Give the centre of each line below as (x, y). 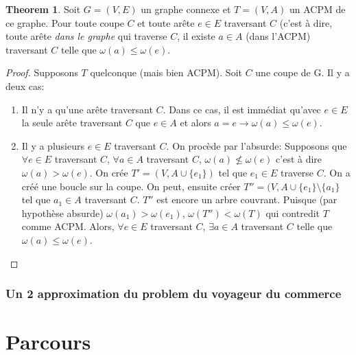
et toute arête (166, 22)
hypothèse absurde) (62, 213)
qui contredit (293, 213)
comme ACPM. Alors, (68, 226)
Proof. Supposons (42, 72)
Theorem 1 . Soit (43, 9)
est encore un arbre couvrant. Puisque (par (247, 199)
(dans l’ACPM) (278, 36)
